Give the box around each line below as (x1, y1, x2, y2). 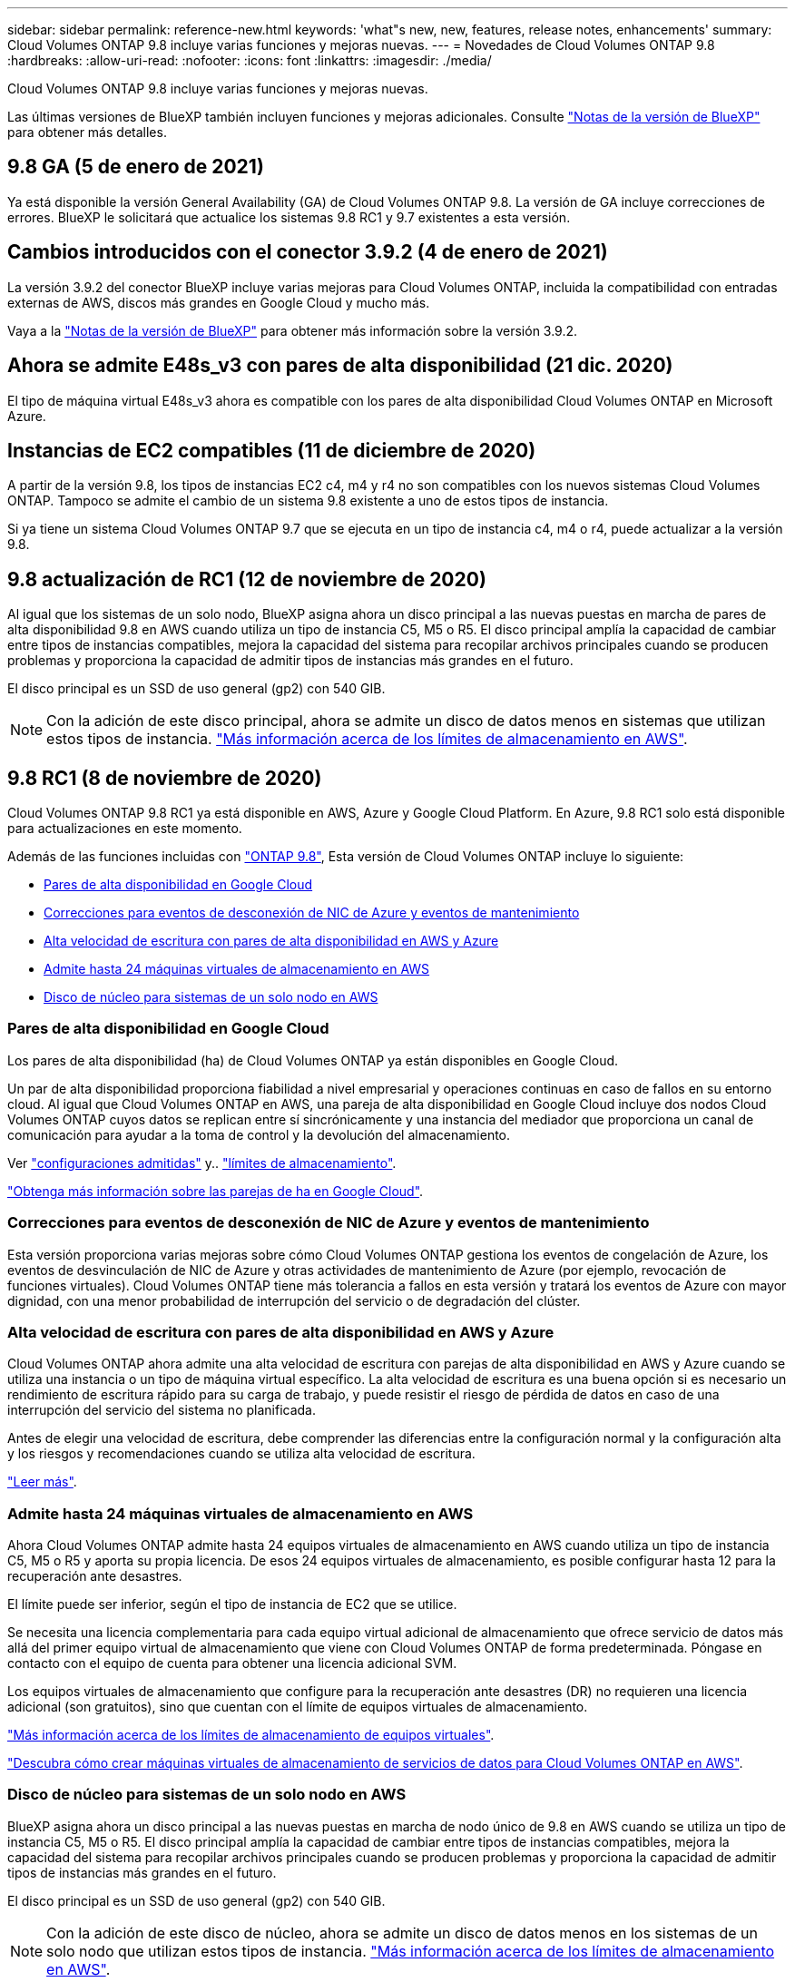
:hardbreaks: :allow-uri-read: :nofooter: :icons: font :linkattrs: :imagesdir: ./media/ (7, 53, 492, 68)
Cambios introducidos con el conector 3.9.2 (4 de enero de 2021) (7, 240, 608, 264)
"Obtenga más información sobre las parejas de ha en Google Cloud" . (7, 1182, 424, 1199)
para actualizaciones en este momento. (7, 820, 242, 837)
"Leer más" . (7, 1474, 77, 1490)
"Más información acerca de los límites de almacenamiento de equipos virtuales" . (7, 1727, 495, 1743)
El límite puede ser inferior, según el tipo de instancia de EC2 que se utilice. (7, 1596, 457, 1613)
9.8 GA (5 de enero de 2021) (7, 155, 264, 179)
